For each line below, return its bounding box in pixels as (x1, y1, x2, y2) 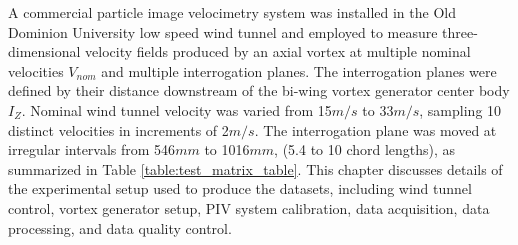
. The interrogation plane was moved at (254, 119, 497, 140)
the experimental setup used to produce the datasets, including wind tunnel (8, 178, 472, 199)
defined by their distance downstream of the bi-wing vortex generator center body (8, 80, 510, 101)
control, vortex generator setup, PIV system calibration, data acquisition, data (8, 197, 490, 218)
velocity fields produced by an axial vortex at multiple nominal (85, 41, 471, 62)
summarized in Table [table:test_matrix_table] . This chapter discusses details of (8, 158, 503, 179)
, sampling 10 (419, 99, 502, 120)
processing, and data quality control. (8, 217, 232, 238)
